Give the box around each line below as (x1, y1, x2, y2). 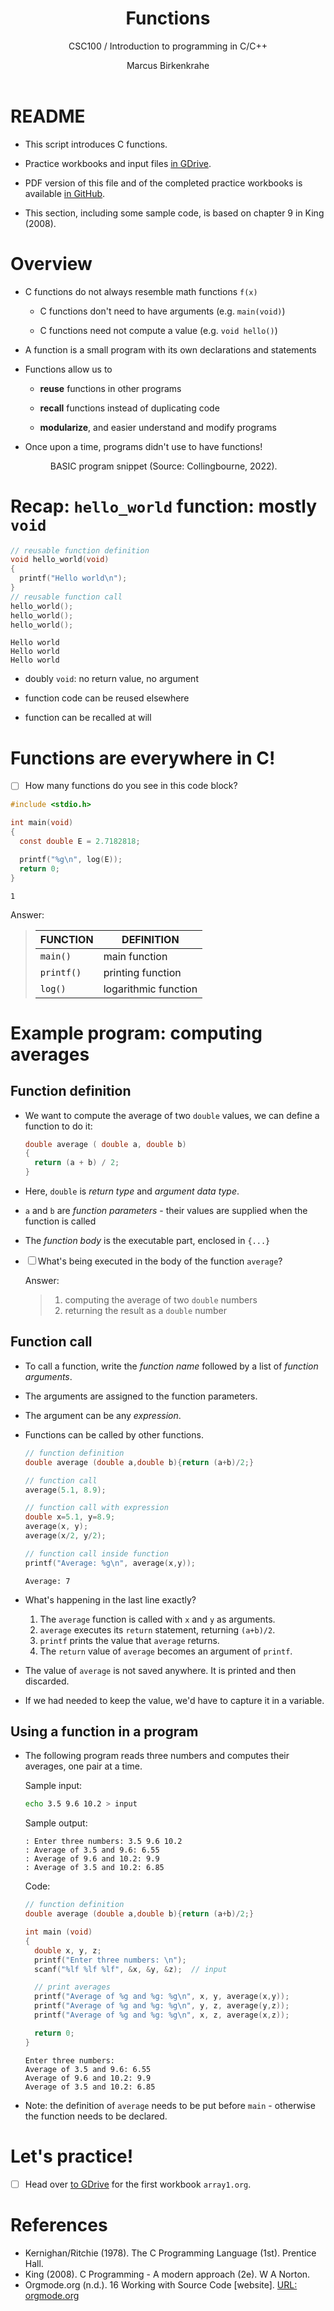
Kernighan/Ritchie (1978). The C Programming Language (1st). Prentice (24, 2247, 317, 2259)
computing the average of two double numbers (64, 1294, 258, 1306)
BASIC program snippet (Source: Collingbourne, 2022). (49, 460, 278, 472)
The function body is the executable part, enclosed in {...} (24, 1235, 271, 1247)
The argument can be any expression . (24, 1409, 182, 1421)
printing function (103, 965, 182, 979)
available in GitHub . (24, 187, 106, 199)
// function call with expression (24, 1503, 169, 1513)
